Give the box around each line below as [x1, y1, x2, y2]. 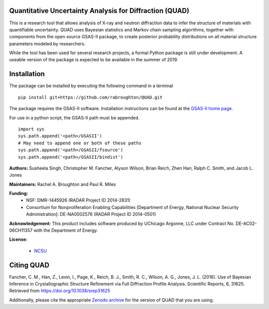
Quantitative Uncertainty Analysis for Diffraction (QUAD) [9, 6, 189, 15]
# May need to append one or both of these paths [18, 140, 142, 146]
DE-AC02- [236, 220, 257, 226]
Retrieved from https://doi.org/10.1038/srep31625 [9, 288, 111, 294]
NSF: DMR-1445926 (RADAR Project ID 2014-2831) [26, 197, 131, 204]
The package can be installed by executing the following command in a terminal [9, 83, 173, 89]
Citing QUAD [9, 261, 50, 269]
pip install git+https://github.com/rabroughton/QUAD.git [18, 95, 163, 100]
